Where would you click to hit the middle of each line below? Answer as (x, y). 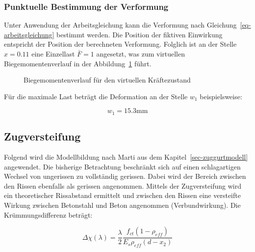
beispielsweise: (221, 96)
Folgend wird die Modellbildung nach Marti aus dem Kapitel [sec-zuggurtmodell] (126, 157)
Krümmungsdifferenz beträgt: (48, 214)
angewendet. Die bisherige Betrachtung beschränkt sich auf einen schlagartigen (122, 166)
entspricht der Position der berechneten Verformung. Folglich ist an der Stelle (120, 44)
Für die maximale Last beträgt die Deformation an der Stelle (96, 96)
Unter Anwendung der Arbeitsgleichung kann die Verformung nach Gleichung (120, 25)
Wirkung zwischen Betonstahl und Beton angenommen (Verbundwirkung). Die (122, 205)
